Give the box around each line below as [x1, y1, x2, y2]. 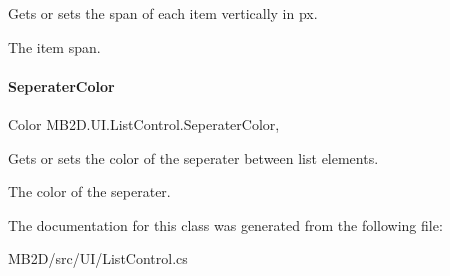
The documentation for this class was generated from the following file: [8, 214, 443, 235]
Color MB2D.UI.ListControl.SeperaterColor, [8, 113, 280, 134]
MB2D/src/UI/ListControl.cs [8, 248, 188, 269]
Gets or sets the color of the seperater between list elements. [8, 147, 379, 168]
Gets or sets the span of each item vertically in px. [8, 3, 318, 23]
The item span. [8, 36, 101, 57]
